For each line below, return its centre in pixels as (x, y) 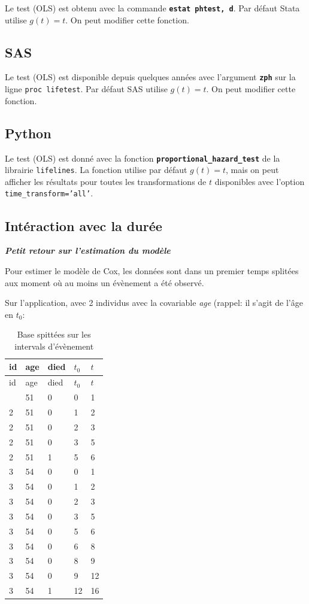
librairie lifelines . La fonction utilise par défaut (96, 170)
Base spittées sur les (54, 334)
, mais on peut (252, 170)
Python (28, 133)
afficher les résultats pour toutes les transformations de (106, 181)
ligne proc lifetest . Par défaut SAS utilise (86, 89)
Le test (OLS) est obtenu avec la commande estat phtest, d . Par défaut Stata (152, 8)
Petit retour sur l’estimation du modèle (88, 251)
